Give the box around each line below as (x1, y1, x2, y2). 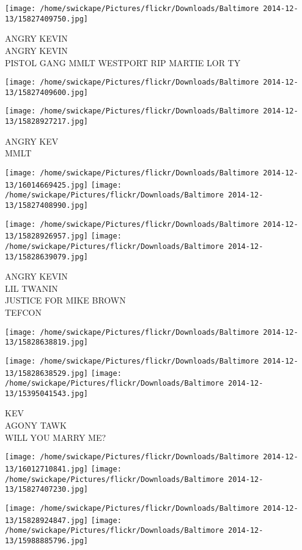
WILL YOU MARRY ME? (5, 430, 106, 443)
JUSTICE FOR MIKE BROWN (5, 294, 126, 307)
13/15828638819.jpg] (5, 338, 89, 347)
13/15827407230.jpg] (5, 485, 89, 494)
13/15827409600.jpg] (5, 88, 89, 97)
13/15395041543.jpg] (5, 389, 89, 398)
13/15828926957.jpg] (5, 232, 89, 241)
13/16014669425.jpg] (5, 180, 89, 189)
